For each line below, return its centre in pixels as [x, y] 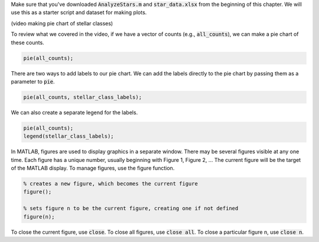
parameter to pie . [33, 81]
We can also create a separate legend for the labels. [74, 112]
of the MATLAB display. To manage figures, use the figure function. [93, 168]
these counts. [27, 42]
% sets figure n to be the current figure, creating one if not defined [131, 208]
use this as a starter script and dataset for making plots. [79, 12]
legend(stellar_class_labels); [69, 136]
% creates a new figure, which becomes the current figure [110, 184]
